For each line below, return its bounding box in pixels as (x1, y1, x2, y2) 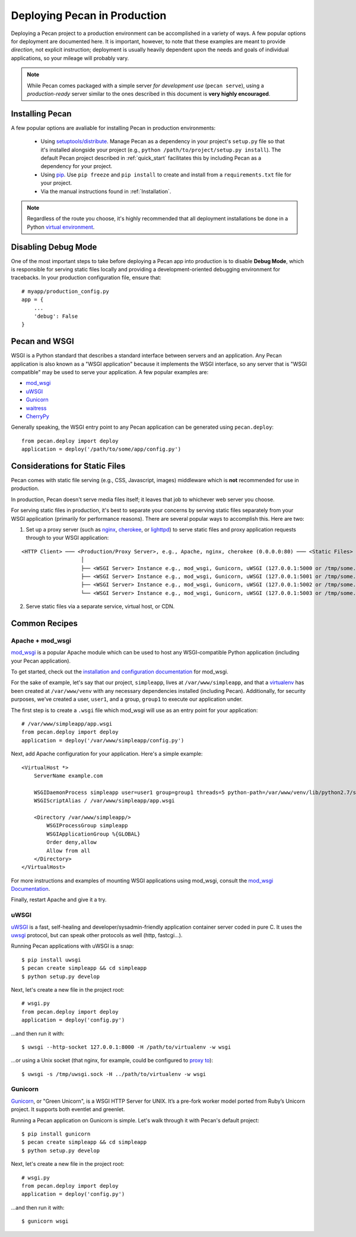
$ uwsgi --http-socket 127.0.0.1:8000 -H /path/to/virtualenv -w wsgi (21, 1043, 231, 1051)
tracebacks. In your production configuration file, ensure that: (11, 274, 161, 281)
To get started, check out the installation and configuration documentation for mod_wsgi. (11, 668, 228, 675)
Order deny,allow (46, 839, 97, 846)
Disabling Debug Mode (11, 242, 97, 252)
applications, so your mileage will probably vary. (11, 54, 129, 62)
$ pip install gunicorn (21, 1130, 91, 1137)
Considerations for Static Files (11, 461, 126, 471)
